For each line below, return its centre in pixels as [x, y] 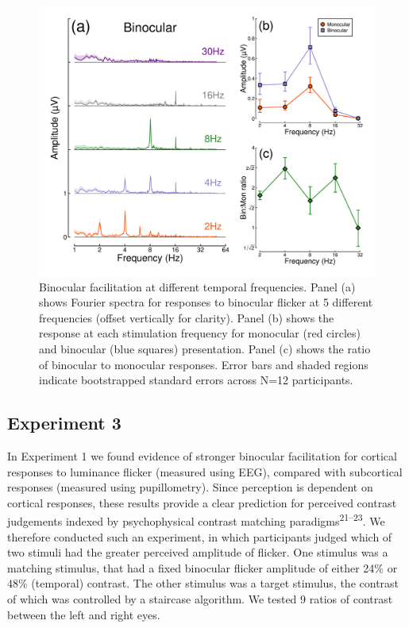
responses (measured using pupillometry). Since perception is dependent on [190, 487]
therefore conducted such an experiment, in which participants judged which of [200, 536]
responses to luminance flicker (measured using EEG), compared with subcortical [205, 471]
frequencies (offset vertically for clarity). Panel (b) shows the [187, 317]
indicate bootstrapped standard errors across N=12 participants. [196, 380]
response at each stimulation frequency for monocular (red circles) [200, 333]
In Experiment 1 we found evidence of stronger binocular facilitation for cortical [202, 456]
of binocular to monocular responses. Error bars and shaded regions [204, 364]
